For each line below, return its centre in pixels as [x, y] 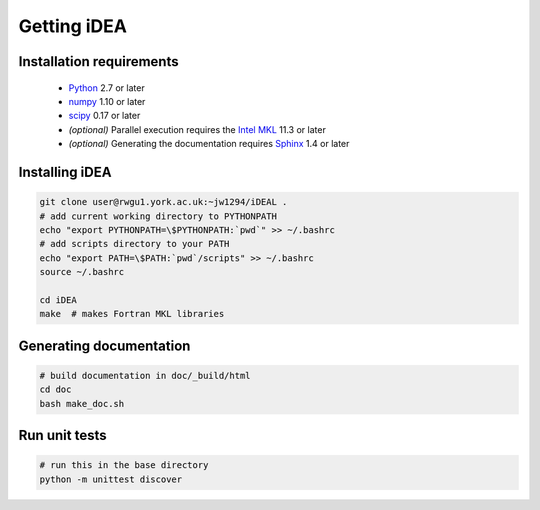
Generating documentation [104, 345]
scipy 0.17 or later [104, 116]
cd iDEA [58, 299]
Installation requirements [98, 61]
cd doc [55, 389]
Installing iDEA [65, 171]
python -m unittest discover [111, 479]
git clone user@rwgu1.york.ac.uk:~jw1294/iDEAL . [163, 202]
